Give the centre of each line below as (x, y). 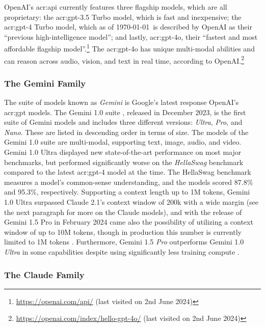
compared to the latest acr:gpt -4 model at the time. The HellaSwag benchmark (128, 172)
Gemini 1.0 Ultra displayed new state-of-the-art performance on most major (123, 152)
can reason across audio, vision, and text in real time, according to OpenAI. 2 (124, 60)
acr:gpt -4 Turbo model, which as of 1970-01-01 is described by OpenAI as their (128, 27)
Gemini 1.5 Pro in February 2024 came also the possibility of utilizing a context (129, 222)
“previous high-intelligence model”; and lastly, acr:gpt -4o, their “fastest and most (131, 36)
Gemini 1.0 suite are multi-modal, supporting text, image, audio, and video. (123, 142)
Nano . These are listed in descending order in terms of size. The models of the (126, 132)
